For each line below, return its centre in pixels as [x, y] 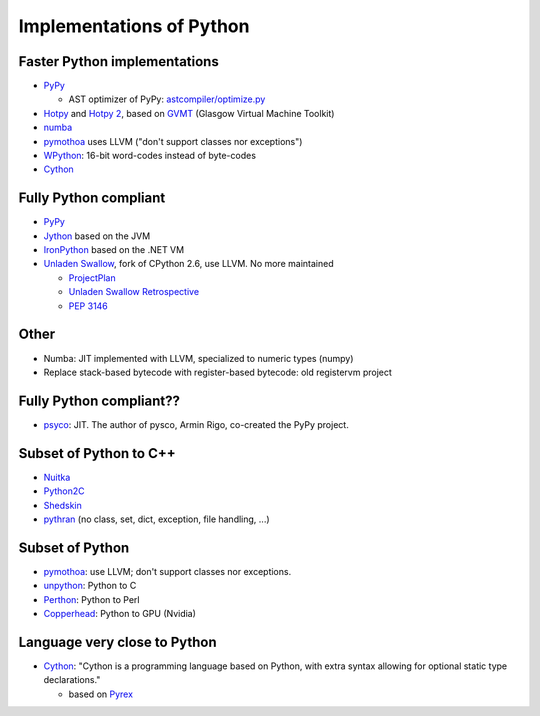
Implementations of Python [134, 26]
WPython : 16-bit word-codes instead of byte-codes [150, 156]
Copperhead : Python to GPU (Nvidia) [120, 614]
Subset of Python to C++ [97, 453]
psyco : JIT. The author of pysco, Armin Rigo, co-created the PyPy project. [196, 424]
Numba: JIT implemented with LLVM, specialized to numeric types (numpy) [198, 358]
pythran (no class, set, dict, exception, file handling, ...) [156, 519]
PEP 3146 [88, 306]
